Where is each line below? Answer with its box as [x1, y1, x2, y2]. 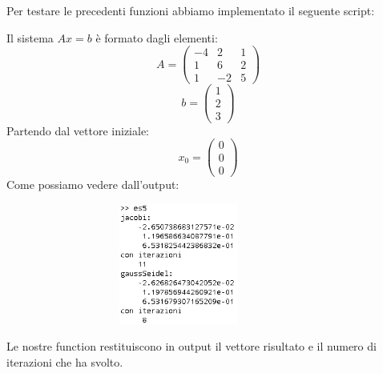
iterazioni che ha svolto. [6, 354, 123, 371]
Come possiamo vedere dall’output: [6, 176, 179, 193]
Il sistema [6, 29, 54, 46]
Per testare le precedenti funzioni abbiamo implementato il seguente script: [6, 2, 375, 18]
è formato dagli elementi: [95, 29, 218, 46]
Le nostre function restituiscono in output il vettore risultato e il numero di [6, 338, 377, 355]
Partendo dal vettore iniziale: [6, 122, 150, 138]
